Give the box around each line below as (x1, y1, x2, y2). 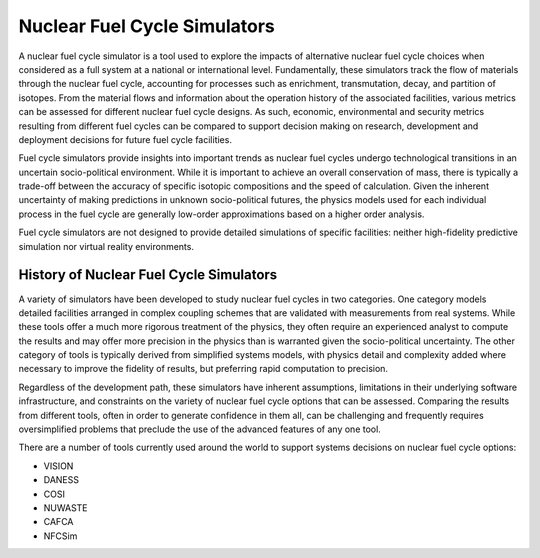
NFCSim (43, 530, 78, 542)
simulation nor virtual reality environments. (18, 240, 195, 252)
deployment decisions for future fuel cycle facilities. (18, 133, 232, 145)
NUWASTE (43, 502, 88, 514)
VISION (43, 460, 74, 472)
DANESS (43, 474, 80, 486)
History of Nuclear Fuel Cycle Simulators (18, 266, 278, 284)
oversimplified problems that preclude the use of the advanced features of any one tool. (18, 423, 382, 435)
